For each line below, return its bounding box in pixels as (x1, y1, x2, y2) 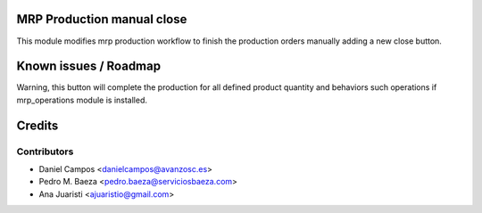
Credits (16, 118, 59, 133)
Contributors (16, 145, 74, 158)
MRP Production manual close (16, 12, 187, 27)
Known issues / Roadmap (16, 59, 161, 74)
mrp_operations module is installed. (16, 94, 147, 105)
